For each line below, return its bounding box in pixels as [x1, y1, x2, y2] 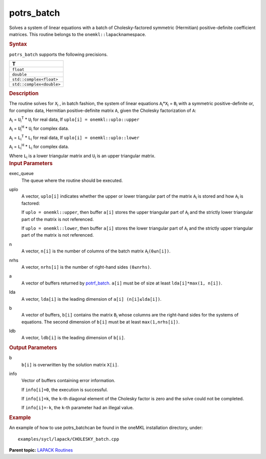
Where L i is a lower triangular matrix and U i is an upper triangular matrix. [9, 153, 156, 160]
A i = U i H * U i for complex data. [9, 125, 69, 133]
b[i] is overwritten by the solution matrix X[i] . [21, 361, 119, 367]
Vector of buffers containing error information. [21, 378, 116, 384]
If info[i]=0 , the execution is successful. [21, 387, 108, 392]
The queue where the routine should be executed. [21, 177, 123, 183]
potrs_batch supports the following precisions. [9, 51, 108, 57]
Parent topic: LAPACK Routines [9, 447, 73, 453]
